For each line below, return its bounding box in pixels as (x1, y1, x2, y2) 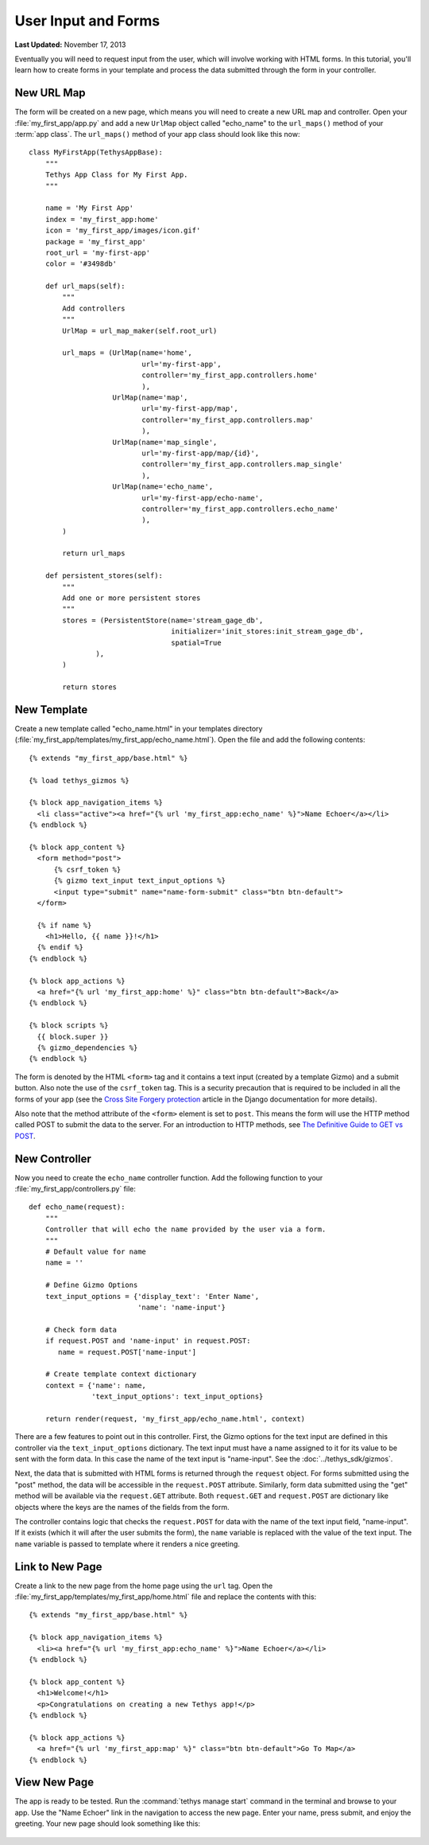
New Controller (14, 1152, 91, 1165)
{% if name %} (37, 920, 92, 930)
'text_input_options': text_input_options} (91, 1392, 264, 1401)
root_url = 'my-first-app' (44, 248, 151, 257)
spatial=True (171, 638, 222, 647)
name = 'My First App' (44, 204, 134, 213)
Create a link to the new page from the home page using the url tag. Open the (14, 1581, 273, 1590)
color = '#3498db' (44, 259, 118, 268)
